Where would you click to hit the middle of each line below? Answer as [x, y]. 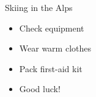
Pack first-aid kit [51, 68]
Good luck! [40, 89]
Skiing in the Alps [39, 7]
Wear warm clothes [55, 48]
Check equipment [52, 28]
